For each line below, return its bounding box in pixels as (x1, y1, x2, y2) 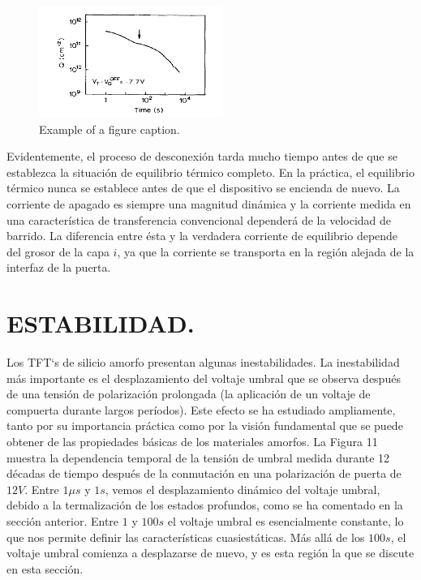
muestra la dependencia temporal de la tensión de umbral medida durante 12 (6, 449, 390, 466)
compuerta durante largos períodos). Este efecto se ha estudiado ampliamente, (6, 401, 396, 418)
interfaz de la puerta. (6, 259, 111, 276)
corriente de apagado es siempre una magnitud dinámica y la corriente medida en (6, 195, 411, 212)
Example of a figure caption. (39, 120, 180, 137)
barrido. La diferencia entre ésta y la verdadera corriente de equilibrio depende (6, 227, 398, 244)
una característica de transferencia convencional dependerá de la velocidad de (6, 211, 392, 228)
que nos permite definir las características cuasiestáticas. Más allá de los (6, 528, 365, 545)
